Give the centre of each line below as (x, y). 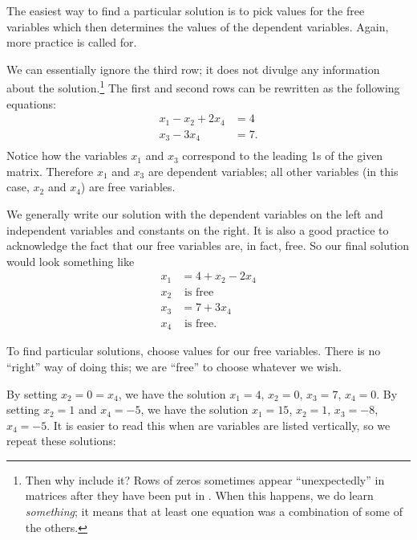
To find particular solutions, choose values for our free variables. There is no (194, 351)
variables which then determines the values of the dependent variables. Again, (198, 26)
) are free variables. (128, 187)
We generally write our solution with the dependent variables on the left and (195, 214)
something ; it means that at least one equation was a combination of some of (214, 511)
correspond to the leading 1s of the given (283, 155)
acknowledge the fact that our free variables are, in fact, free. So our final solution (208, 245)
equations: (31, 103)
